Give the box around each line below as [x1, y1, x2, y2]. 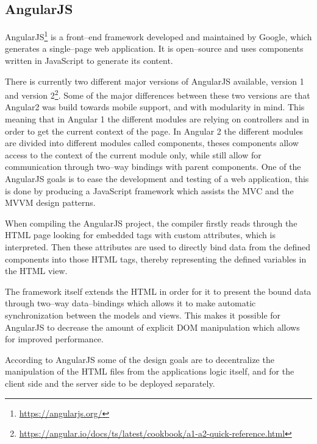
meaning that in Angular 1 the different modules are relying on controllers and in [5, 113, 309, 125]
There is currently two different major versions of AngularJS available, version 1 [5, 74, 304, 87]
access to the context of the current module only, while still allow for [5, 148, 262, 161]
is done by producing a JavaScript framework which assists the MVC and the [5, 184, 294, 197]
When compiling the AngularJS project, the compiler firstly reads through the [5, 216, 297, 229]
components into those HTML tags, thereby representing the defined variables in [5, 252, 307, 265]
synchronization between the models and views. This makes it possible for [5, 308, 281, 321]
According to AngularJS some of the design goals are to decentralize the [5, 353, 274, 365]
